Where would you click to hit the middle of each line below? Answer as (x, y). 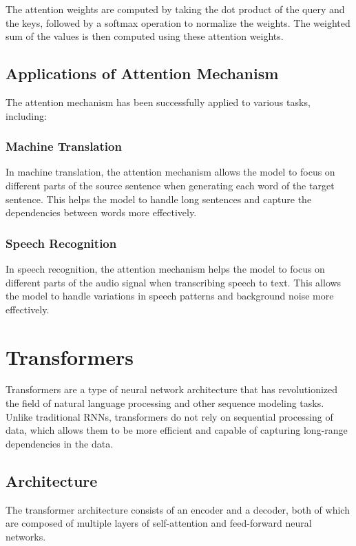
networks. (26, 536)
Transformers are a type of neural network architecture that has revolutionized (172, 389)
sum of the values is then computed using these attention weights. (145, 36)
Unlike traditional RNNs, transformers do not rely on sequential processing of (169, 416)
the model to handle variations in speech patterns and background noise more (170, 296)
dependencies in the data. (60, 443)
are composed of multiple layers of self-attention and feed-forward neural (159, 523)
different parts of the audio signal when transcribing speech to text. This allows (174, 282)
